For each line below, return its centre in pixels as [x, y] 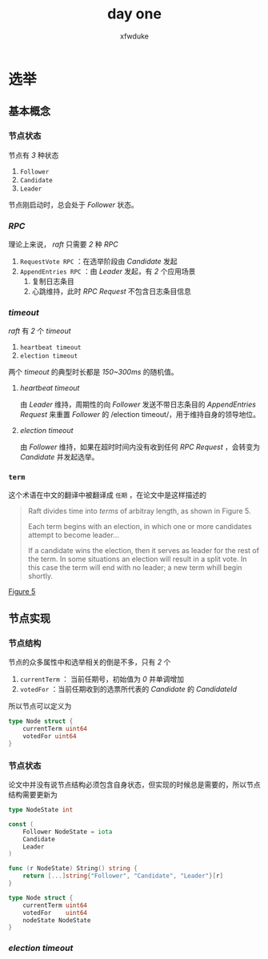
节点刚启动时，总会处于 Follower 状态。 [73, 204]
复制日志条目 [53, 281]
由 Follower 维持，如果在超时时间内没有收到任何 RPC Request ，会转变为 [140, 447]
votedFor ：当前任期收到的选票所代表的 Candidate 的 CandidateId [128, 689]
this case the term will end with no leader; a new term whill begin [135, 567]
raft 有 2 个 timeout [40, 331]
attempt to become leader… [74, 535]
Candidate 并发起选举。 [59, 457]
